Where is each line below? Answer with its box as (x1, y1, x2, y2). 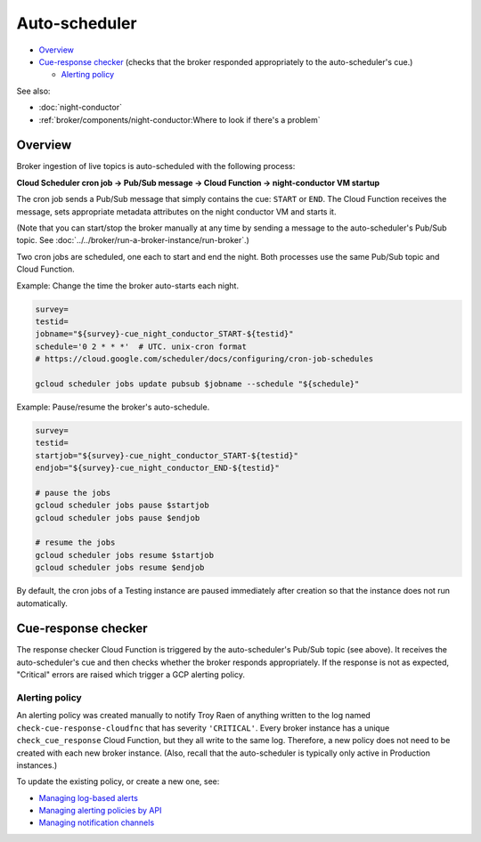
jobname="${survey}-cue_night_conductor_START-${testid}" (35, 329, 294, 339)
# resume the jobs (35, 538, 116, 547)
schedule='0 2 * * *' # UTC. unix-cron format (35, 341, 247, 352)
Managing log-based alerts (38, 792, 138, 803)
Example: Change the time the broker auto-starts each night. (16, 280, 240, 291)
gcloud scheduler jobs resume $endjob (35, 563, 205, 573)
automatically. (16, 597, 69, 609)
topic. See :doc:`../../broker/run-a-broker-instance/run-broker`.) (16, 235, 249, 246)
